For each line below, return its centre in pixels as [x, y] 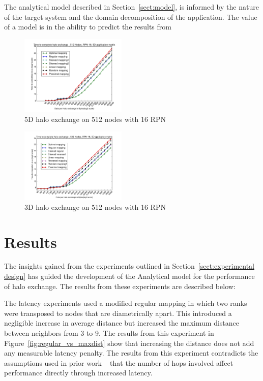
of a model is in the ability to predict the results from [88, 27]
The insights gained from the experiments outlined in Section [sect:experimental [129, 266]
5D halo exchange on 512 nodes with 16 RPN [95, 119]
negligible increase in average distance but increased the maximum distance [122, 323]
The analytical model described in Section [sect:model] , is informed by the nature [131, 7]
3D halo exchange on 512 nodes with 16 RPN [95, 207]
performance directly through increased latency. [78, 373]
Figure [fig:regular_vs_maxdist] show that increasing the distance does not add [129, 343]
